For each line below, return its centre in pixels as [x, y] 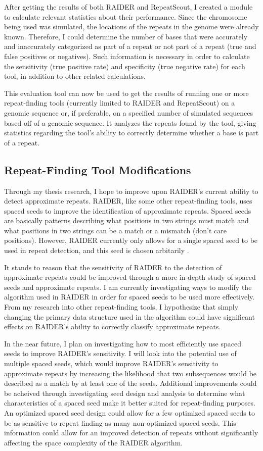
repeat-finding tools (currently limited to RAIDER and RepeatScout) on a [120, 103]
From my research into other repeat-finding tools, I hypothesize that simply [121, 307]
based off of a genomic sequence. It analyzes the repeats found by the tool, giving [130, 122]
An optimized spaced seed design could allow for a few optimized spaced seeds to [129, 412]
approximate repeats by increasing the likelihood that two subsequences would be [130, 373]
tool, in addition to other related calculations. [75, 76]
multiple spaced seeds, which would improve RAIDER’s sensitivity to [111, 363]
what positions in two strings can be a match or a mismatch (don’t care [115, 230]
